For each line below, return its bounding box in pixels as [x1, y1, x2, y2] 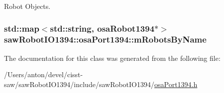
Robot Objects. [4, 1, 51, 11]
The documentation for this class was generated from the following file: [4, 52, 221, 63]
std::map [4, 22, 39, 34]
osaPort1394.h [154, 79, 198, 89]
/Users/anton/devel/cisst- [4, 69, 83, 80]
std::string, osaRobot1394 [50, 22, 155, 34]
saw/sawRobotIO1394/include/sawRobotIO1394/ [4, 79, 155, 89]
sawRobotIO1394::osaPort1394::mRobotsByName [4, 33, 207, 46]
